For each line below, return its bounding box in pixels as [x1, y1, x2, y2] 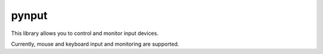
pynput [11, 9, 48, 22]
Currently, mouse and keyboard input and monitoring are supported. [11, 40, 179, 47]
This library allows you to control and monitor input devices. [11, 30, 159, 37]
